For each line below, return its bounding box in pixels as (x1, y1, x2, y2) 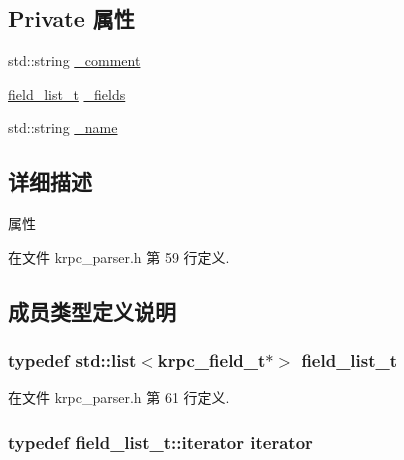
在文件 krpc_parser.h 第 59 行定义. (8, 246, 230, 267)
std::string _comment (8, 50, 141, 71)
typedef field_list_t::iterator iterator (8, 429, 313, 454)
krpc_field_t (157, 348, 266, 373)
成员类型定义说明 (8, 295, 176, 326)
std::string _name (8, 117, 118, 138)
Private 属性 (8, 3, 135, 34)
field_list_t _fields (8, 83, 126, 104)
